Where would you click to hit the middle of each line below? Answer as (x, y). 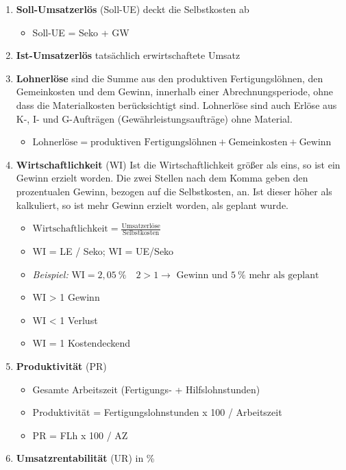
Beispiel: (50, 274)
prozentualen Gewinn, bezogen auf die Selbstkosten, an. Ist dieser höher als (174, 191)
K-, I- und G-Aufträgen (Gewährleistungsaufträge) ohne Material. (154, 118)
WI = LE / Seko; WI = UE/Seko (103, 250)
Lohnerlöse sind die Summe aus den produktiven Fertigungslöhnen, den (170, 78)
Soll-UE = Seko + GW (81, 32)
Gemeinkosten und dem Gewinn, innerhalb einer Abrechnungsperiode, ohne (174, 91)
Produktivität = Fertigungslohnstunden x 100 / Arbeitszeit (157, 412)
